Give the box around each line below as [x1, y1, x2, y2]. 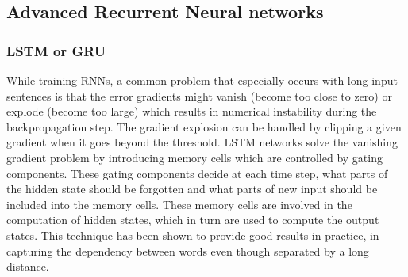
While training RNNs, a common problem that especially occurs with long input [6, 72, 398, 88]
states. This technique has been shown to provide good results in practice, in [6, 226, 379, 243]
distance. [6, 258, 49, 275]
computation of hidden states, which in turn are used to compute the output [6, 211, 379, 228]
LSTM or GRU [6, 40, 106, 60]
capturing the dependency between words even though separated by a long [6, 242, 369, 259]
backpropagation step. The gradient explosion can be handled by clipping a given [6, 118, 402, 135]
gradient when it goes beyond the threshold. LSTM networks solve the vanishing [6, 134, 398, 150]
